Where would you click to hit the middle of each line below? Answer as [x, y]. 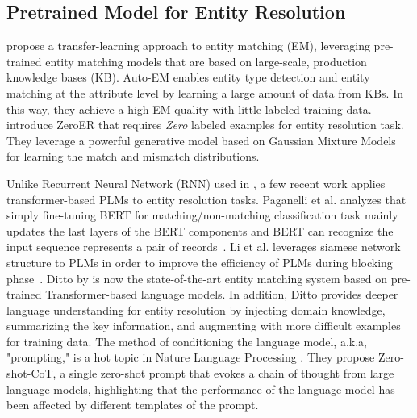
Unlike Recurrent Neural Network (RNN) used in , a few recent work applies [196, 183]
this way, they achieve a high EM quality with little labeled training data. [189, 109]
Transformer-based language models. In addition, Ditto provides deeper [222, 294]
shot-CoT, [31, 373]
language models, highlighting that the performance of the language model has [201, 389]
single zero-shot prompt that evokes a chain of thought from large [231, 373]
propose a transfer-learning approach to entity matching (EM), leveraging [188, 46]
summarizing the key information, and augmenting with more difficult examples [204, 326]
